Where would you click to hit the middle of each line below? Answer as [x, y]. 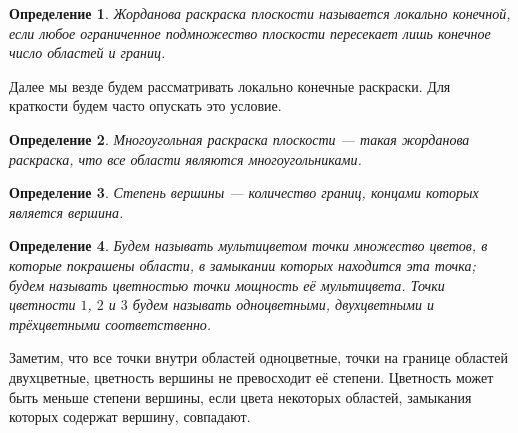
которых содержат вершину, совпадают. [130, 416]
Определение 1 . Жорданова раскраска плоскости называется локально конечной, [260, 13]
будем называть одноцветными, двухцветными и [283, 304]
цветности [42, 304]
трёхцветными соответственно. [110, 323]
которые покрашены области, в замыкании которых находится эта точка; [242, 264]
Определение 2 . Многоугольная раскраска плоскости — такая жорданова [239, 138]
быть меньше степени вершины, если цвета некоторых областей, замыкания [240, 396]
